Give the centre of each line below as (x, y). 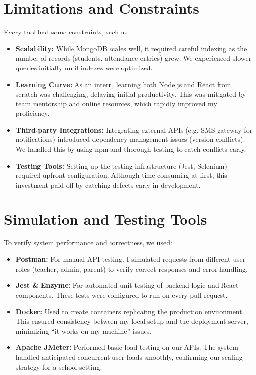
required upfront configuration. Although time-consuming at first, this (121, 175)
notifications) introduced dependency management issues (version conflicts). (130, 139)
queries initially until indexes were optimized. (84, 67)
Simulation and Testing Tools (106, 219)
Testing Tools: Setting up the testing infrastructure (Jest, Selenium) (121, 165)
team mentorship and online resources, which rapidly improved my (116, 103)
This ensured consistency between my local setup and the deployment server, (132, 321)
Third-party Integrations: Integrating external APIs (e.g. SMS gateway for (134, 129)
